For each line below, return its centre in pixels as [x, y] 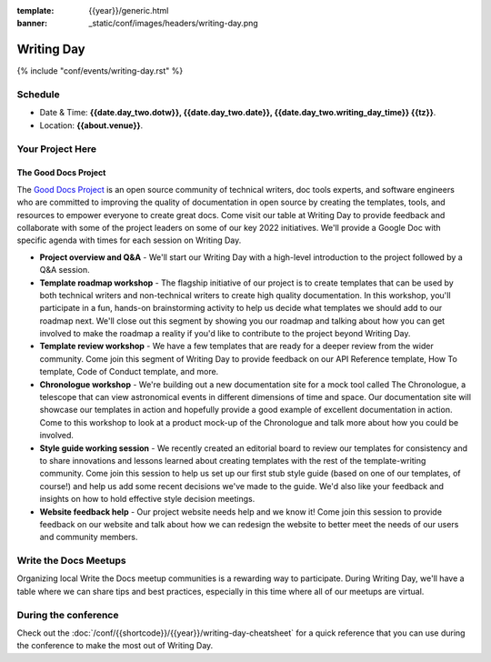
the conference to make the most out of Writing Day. [115, 646]
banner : [32, 24]
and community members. [89, 537]
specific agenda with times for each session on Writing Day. [129, 240]
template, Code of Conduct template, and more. [129, 372]
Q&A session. [65, 270]
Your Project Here [57, 148]
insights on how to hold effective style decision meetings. [147, 499]
